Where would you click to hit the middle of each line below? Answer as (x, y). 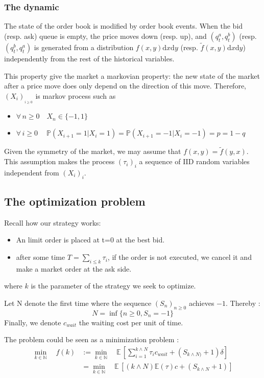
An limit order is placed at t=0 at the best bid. (90, 240)
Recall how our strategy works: (53, 222)
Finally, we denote (33, 322)
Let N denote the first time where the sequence (78, 303)
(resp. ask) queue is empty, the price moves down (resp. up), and (105, 36)
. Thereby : (243, 303)
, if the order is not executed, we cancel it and (179, 257)
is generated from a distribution (84, 47)
